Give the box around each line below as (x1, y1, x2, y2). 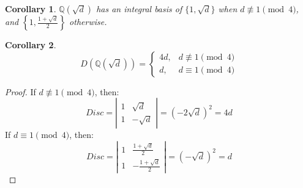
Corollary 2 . (5, 38, 56, 51)
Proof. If (5, 85, 36, 98)
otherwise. (69, 15, 107, 27)
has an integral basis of (96, 2, 182, 15)
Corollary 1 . (5, 2, 56, 15)
